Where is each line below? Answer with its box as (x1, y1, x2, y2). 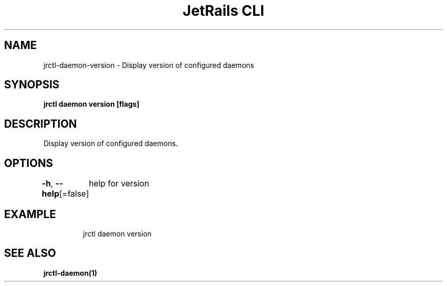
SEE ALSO (4, 247, 56, 260)
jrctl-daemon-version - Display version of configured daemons (43, 60, 254, 69)
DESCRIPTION (4, 117, 77, 130)
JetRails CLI (183, 2, 264, 19)
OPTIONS (4, 156, 53, 170)
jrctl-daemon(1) (43, 268, 97, 277)
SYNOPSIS (4, 78, 60, 91)
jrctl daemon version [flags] (43, 100, 139, 109)
